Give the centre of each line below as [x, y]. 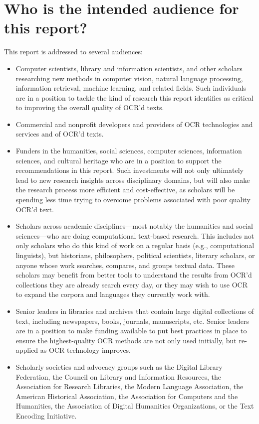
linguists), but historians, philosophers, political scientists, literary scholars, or [135, 255]
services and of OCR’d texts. [60, 134]
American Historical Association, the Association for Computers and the [127, 396]
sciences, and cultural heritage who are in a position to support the [119, 160]
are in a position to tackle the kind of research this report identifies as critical [134, 97]
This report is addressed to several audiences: [73, 52]
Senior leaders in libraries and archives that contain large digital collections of [135, 311]
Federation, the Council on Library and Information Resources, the [119, 376]
